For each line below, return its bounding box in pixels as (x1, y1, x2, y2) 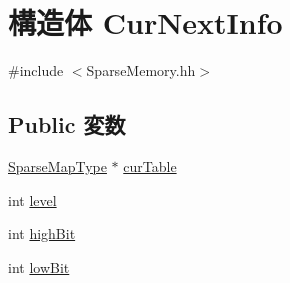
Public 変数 (8, 109, 126, 140)
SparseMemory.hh (86, 60, 196, 81)
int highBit (8, 223, 76, 244)
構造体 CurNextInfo (8, 2, 283, 43)
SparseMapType (8, 155, 107, 176)
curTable (123, 155, 177, 176)
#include (8, 60, 64, 81)
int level (8, 189, 57, 210)
